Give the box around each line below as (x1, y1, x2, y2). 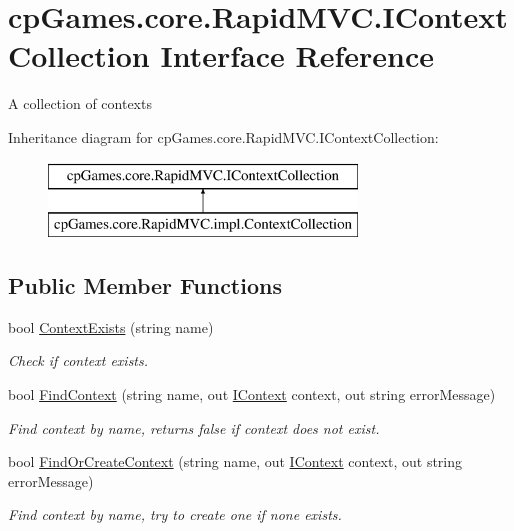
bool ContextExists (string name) (8, 316, 214, 337)
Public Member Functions (8, 270, 282, 301)
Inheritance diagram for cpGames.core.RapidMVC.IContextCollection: (8, 126, 439, 147)
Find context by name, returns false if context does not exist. (8, 417, 380, 438)
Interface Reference (160, 35, 434, 76)
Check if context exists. (8, 350, 149, 371)
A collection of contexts (8, 93, 152, 114)
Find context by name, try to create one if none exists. (8, 504, 342, 525)
